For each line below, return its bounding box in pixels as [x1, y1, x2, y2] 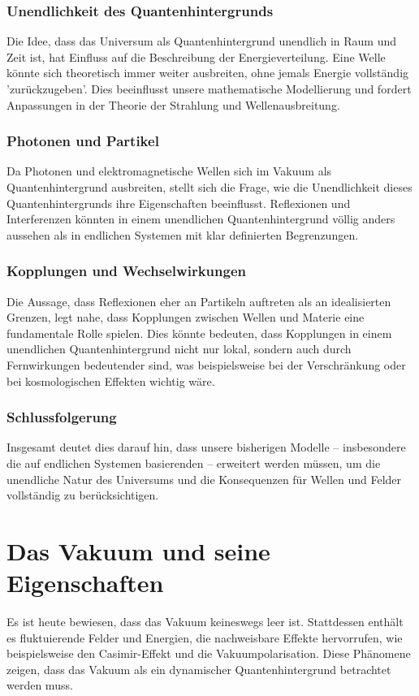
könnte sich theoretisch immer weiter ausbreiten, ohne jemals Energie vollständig [6, 64, 409, 81]
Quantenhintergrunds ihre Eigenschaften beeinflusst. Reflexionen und [6, 194, 351, 211]
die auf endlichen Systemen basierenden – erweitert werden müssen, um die [6, 454, 381, 471]
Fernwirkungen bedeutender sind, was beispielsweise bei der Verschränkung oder [6, 356, 406, 373]
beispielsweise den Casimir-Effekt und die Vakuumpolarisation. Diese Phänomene [6, 645, 411, 662]
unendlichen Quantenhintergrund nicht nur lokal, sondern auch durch [6, 340, 352, 357]
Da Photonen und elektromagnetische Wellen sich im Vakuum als [6, 162, 332, 179]
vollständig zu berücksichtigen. [6, 486, 159, 504]
